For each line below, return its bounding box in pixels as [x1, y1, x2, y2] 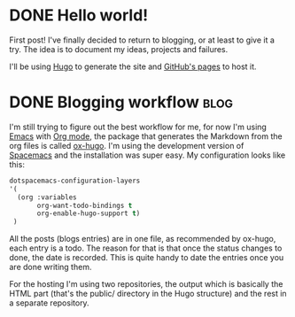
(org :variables [17, 192, 77, 202]
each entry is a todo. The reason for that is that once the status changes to [9, 243, 283, 253]
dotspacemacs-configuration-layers [9, 176, 141, 185]
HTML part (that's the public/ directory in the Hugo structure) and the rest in [9, 289, 287, 299]
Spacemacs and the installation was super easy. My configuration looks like [9, 150, 286, 160]
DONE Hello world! [9, 5, 149, 26]
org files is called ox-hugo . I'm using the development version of [9, 140, 245, 151]
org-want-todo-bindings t [36, 201, 133, 210]
